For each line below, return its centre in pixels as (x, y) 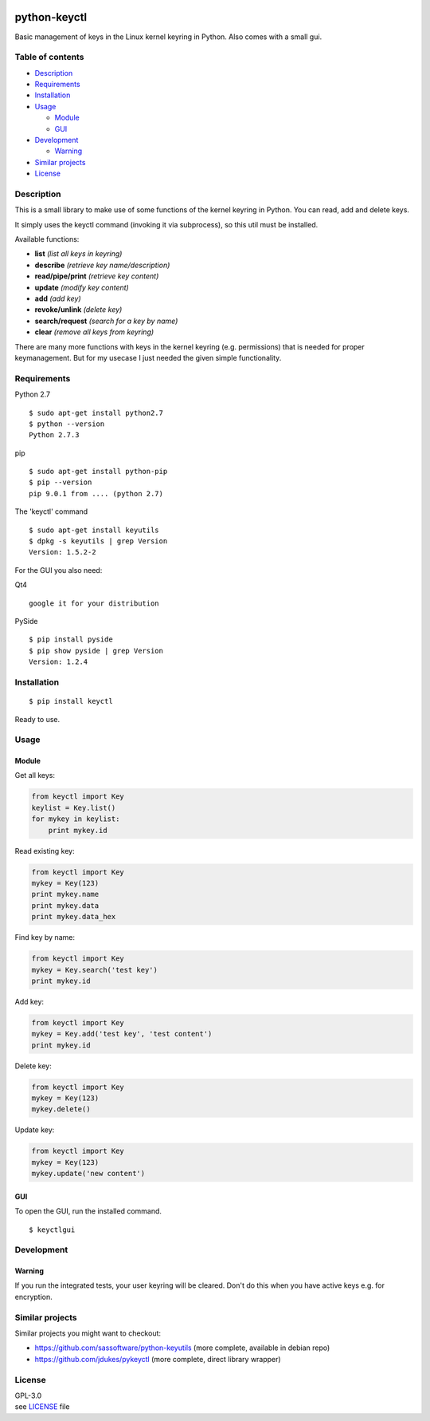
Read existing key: (45, 851)
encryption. (34, 1297)
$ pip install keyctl (71, 701)
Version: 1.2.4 (59, 662)
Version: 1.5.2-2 (63, 552)
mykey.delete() (61, 1109)
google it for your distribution (94, 603)
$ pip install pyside (71, 639)
